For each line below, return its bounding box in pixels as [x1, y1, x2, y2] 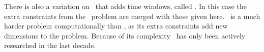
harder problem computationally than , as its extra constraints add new [4, 20, 228, 31]
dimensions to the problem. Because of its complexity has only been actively [4, 30, 246, 40]
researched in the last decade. [4, 40, 96, 50]
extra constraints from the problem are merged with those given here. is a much [4, 10, 260, 21]
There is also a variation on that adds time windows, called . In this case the [4, 1, 247, 11]
